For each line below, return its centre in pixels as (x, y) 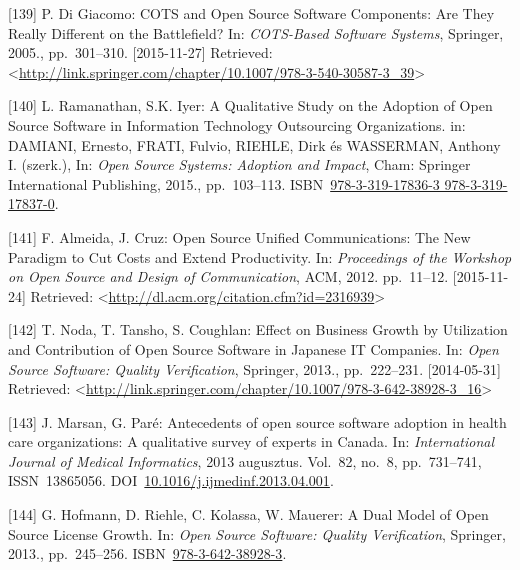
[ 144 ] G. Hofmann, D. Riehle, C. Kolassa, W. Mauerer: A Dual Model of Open (248, 514)
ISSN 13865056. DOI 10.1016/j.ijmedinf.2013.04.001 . (171, 480)
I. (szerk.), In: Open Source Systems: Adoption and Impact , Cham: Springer (239, 164)
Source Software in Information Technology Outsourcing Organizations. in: (237, 124)
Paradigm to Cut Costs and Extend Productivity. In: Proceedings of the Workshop (260, 256)
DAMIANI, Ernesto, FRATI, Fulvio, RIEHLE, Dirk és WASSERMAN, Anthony (254, 144)
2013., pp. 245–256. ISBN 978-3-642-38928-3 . (147, 553)
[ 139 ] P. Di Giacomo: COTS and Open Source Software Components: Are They (251, 13)
